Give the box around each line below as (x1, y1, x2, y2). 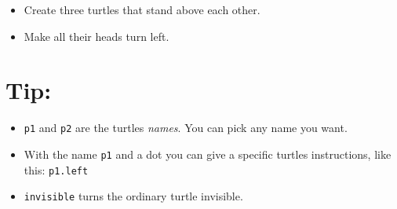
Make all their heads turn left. (24, 27, 169, 44)
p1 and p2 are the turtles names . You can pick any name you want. (24, 119, 348, 136)
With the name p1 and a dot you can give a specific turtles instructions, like (24, 145, 392, 162)
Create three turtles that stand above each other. (24, 2, 260, 17)
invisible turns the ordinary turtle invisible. (24, 188, 243, 204)
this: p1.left (24, 161, 89, 178)
